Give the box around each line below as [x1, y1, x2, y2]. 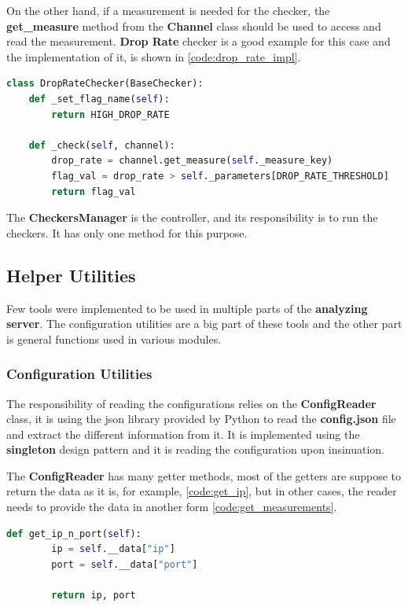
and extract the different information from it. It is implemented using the [6, 425, 360, 442]
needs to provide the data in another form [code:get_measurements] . [6, 498, 337, 515]
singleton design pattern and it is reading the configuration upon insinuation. [6, 441, 385, 458]
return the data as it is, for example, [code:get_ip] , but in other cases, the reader [6, 483, 397, 499]
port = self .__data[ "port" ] [51, 558, 198, 570]
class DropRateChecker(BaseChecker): [6, 78, 204, 90]
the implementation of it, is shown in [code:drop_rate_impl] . [6, 48, 301, 64]
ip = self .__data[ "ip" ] [51, 543, 175, 555]
